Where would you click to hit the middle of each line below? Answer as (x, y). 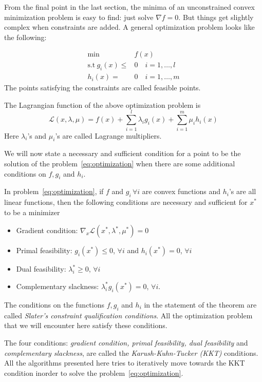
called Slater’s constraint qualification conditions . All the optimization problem (128, 315)
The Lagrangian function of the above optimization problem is (102, 104)
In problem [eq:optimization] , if (54, 191)
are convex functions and (181, 191)
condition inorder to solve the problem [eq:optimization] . (94, 373)
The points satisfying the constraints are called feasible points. (102, 88)
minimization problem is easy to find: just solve (79, 17)
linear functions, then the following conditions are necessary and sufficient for (126, 202)
